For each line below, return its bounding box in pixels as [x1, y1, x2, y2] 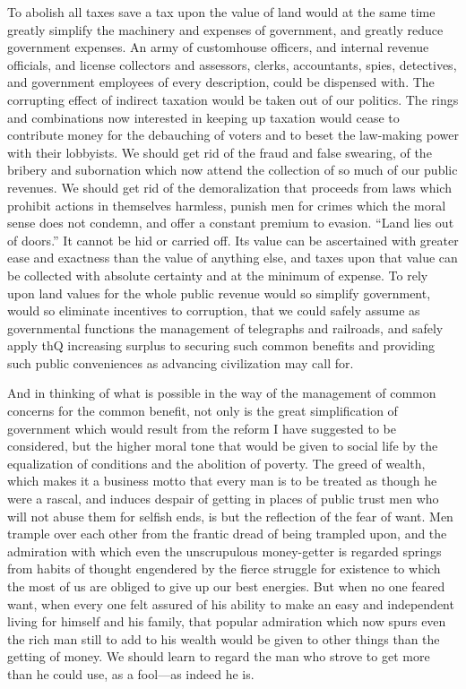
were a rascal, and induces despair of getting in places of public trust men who [7, 489, 439, 508]
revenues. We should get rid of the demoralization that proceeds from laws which [7, 177, 452, 196]
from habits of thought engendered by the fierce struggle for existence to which [7, 559, 441, 578]
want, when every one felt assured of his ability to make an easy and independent [7, 594, 454, 613]
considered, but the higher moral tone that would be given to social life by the [7, 436, 438, 455]
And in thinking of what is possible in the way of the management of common [7, 383, 436, 402]
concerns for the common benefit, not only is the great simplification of [7, 401, 398, 420]
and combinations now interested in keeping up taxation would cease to [7, 108, 400, 126]
